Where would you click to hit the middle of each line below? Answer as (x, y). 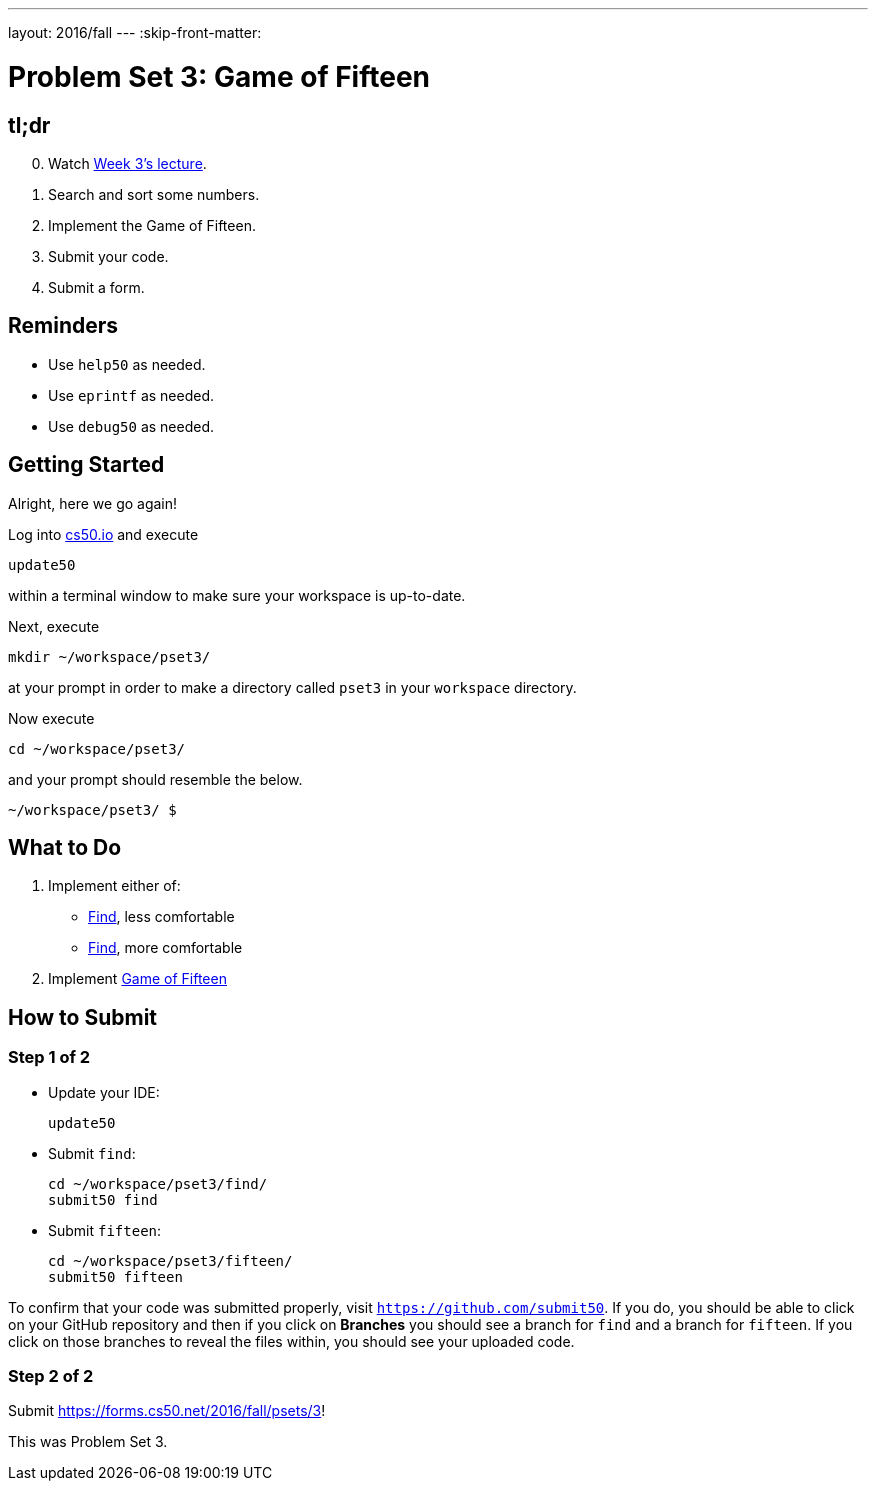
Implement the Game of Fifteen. (152, 225)
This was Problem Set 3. (88, 1442)
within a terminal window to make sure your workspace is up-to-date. (237, 595)
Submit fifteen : (105, 1230)
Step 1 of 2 (49, 1057)
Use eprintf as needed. (131, 395)
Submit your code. (108, 256)
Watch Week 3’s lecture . (127, 163)
